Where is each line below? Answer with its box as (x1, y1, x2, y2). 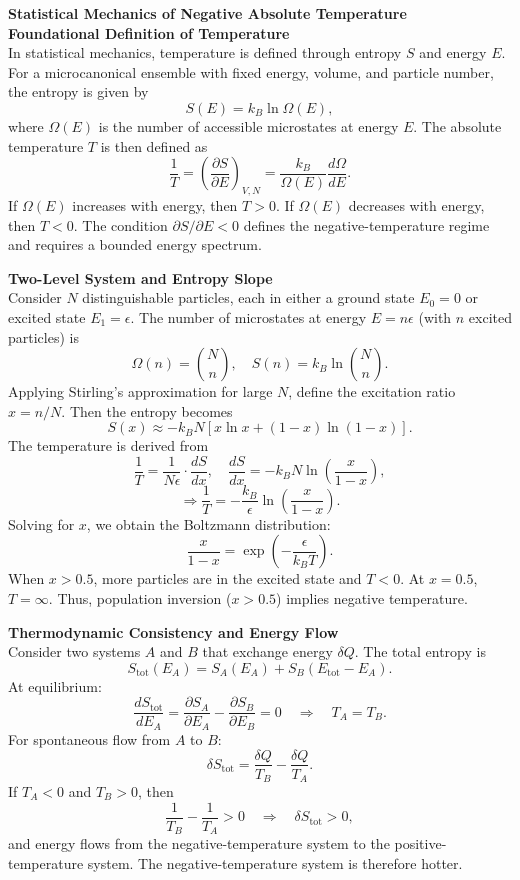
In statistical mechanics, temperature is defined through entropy (8, 42, 402, 63)
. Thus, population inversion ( (48, 588, 232, 609)
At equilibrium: (8, 675, 102, 696)
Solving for (8, 513, 75, 534)
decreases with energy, (348, 194, 485, 215)
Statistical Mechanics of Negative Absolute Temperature (8, 3, 407, 23)
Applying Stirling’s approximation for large (8, 381, 273, 402)
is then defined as (100, 135, 208, 156)
